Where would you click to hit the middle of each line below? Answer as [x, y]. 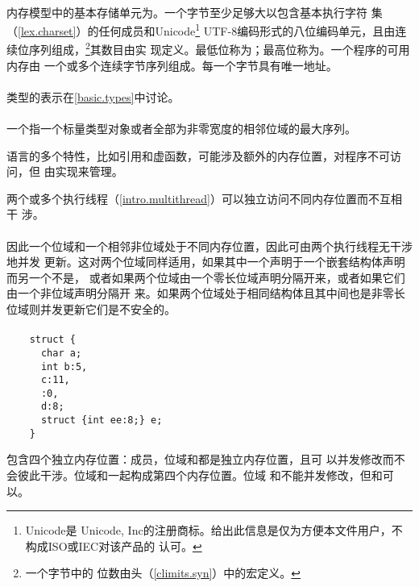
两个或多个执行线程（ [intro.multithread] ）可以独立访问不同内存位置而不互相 [204, 198]
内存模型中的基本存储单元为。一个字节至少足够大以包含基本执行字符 [187, 12]
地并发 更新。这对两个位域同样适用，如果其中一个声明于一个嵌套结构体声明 [206, 262]
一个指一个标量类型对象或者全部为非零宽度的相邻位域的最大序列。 [181, 129]
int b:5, [64, 366]
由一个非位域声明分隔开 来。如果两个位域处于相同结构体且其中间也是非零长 [206, 293]
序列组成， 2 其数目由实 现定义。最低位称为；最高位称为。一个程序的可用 [219, 48]
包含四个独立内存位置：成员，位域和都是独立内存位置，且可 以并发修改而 [200, 459]
